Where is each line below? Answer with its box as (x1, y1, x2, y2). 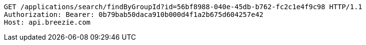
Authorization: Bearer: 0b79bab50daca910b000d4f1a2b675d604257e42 (4, 11, 264, 18)
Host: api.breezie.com (4, 18, 91, 26)
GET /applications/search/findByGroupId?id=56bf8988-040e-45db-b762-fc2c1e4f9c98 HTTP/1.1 (4, 3, 363, 11)
